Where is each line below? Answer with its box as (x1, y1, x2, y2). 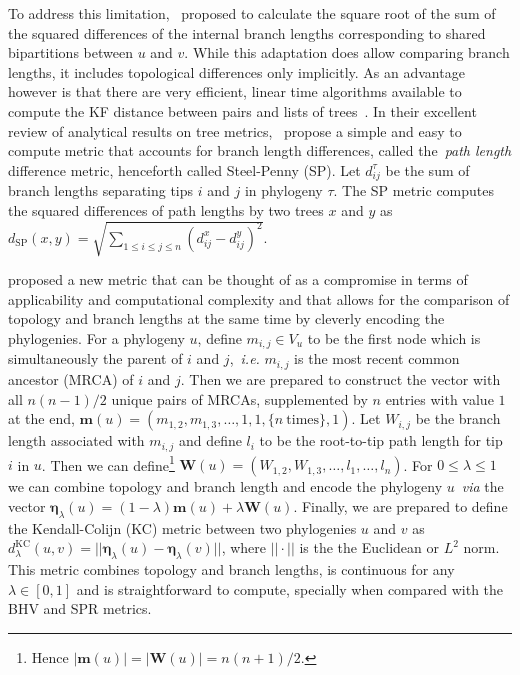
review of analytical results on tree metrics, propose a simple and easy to (8, 120, 462, 141)
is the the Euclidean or (299, 537, 439, 558)
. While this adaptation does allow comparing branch (184, 42, 510, 63)
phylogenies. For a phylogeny (8, 328, 185, 348)
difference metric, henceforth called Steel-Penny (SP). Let (8, 159, 361, 180)
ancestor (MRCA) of (8, 368, 134, 389)
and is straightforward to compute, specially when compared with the (76, 578, 504, 599)
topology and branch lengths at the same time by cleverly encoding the (8, 308, 445, 329)
